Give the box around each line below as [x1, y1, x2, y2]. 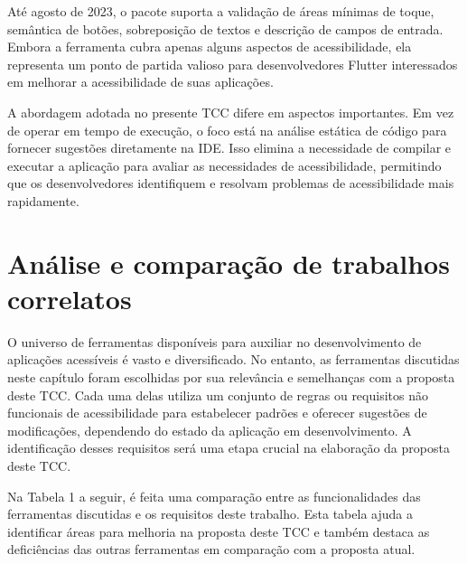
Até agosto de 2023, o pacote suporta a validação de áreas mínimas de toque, [7, 2, 434, 20]
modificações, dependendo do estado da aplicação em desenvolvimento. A [7, 420, 412, 439]
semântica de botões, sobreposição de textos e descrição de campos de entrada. [7, 19, 444, 38]
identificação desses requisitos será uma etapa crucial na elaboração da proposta [7, 438, 450, 457]
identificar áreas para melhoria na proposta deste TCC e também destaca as [7, 522, 430, 540]
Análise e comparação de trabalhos [7, 244, 450, 281]
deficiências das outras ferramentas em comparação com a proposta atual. [7, 540, 416, 559]
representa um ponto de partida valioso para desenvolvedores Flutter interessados [7, 54, 458, 73]
